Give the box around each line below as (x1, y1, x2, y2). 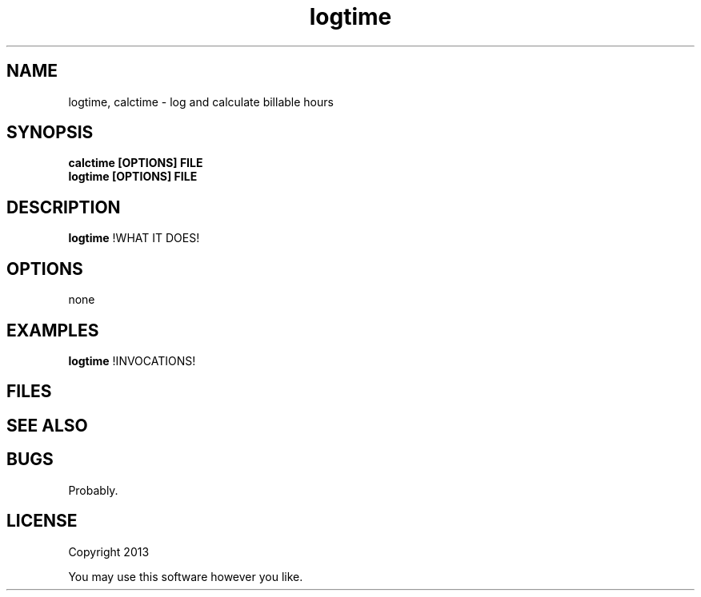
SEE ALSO (6, 415, 88, 436)
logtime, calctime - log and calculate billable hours (68, 94, 334, 109)
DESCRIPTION (6, 197, 121, 217)
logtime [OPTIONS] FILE (68, 169, 198, 184)
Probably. (68, 483, 118, 497)
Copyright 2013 (68, 544, 150, 559)
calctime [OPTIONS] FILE (68, 156, 203, 170)
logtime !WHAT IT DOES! (68, 231, 200, 245)
